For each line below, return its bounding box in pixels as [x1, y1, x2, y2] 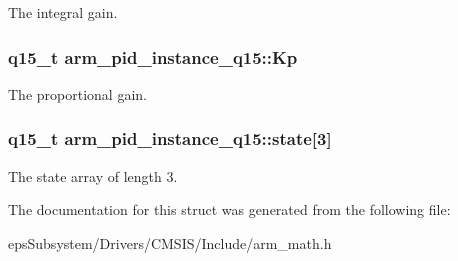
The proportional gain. [8, 83, 147, 104]
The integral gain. [8, 2, 118, 22]
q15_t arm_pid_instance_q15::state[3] [8, 126, 332, 151]
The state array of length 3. [8, 165, 178, 186]
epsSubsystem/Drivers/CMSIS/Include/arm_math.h [8, 232, 332, 253]
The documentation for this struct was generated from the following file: [8, 199, 451, 220]
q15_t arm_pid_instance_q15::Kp [8, 44, 298, 69]
